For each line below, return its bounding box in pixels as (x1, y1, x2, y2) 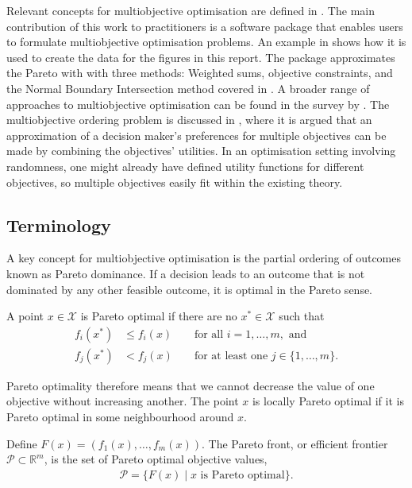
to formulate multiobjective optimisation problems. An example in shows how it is (6, 33, 406, 50)
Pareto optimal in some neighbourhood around (6, 408, 234, 424)
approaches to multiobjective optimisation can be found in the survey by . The (6, 95, 390, 112)
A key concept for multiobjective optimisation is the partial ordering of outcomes (6, 250, 401, 266)
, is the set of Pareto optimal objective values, (44, 451, 268, 467)
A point (6, 308, 44, 324)
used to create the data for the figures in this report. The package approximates (6, 48, 395, 65)
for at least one (194, 350, 268, 362)
